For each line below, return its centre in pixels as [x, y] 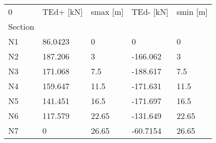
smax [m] [107, 12]
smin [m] [192, 12]
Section [21, 26]
